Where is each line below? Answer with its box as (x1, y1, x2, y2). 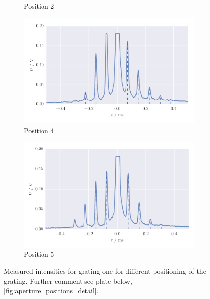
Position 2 (24, 1, 54, 11)
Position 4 (24, 125, 54, 135)
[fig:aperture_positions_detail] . (4, 285, 99, 296)
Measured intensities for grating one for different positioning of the (4, 265, 206, 276)
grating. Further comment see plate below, (4, 275, 132, 286)
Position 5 (24, 249, 54, 259)
